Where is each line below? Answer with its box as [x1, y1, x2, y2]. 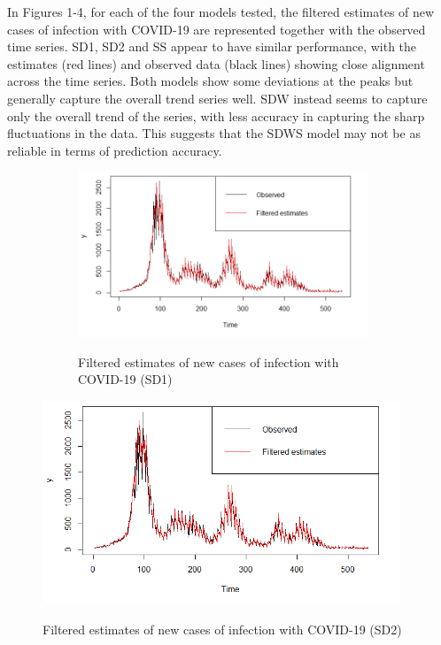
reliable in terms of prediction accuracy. [7, 141, 222, 159]
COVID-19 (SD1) [78, 370, 173, 388]
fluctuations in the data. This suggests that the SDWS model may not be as [7, 124, 421, 142]
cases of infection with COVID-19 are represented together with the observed [7, 19, 426, 38]
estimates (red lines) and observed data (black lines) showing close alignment [7, 54, 425, 73]
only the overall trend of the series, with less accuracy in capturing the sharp [7, 106, 425, 125]
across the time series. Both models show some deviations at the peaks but [7, 72, 414, 90]
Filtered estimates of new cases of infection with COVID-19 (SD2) [43, 619, 402, 638]
